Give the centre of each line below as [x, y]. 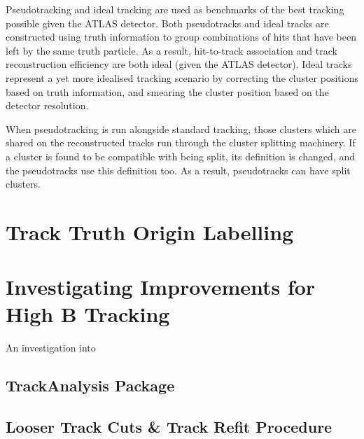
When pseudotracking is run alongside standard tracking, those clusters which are [181, 128]
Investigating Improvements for [161, 287]
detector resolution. [47, 105]
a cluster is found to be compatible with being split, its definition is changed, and [181, 156]
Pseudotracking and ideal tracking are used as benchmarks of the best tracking [175, 9]
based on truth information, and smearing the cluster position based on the [167, 91]
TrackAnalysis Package [90, 385]
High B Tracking [88, 314]
